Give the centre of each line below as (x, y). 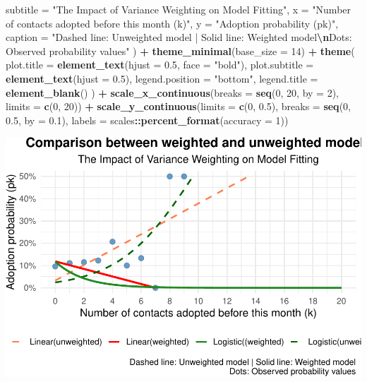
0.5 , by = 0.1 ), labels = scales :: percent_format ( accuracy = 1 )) (147, 120)
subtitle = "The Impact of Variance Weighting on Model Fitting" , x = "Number (179, 9)
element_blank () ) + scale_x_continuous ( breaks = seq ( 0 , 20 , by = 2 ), (172, 92)
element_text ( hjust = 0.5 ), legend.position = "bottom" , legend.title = (162, 78)
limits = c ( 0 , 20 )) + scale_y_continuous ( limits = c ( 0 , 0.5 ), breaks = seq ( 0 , (178, 106)
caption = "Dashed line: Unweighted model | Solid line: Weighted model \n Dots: (179, 37)
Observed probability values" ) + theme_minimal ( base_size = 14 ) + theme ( (180, 50)
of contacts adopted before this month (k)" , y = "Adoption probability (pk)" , (172, 23)
